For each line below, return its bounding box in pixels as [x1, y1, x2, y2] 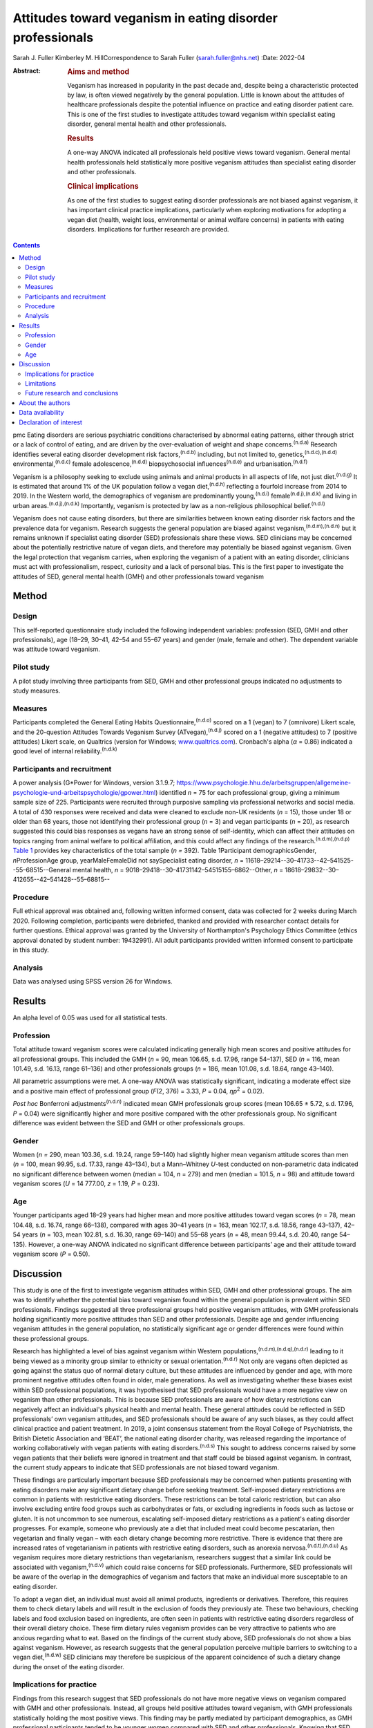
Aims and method [67, 66, 130, 76]
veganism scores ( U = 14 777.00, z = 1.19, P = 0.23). [12, 1179, 160, 1188]
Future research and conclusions [25, 389, 119, 397]
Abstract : [12, 66, 41, 75]
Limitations [25, 379, 57, 388]
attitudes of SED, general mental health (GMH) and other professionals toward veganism [12, 572, 264, 581]
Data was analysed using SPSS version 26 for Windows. [12, 977, 173, 986]
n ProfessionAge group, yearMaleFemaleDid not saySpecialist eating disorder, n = [12, 856, 245, 864]
